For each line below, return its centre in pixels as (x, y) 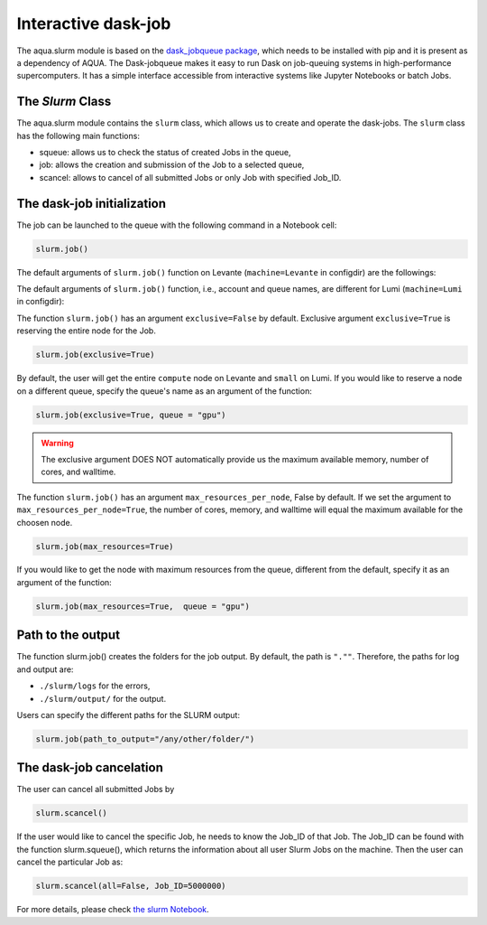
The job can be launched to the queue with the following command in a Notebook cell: (177, 225)
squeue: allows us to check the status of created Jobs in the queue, (165, 153)
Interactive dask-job (94, 23)
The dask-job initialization (92, 203)
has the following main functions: (78, 135)
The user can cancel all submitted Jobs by (96, 790)
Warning (57, 443)
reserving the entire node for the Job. (87, 331)
